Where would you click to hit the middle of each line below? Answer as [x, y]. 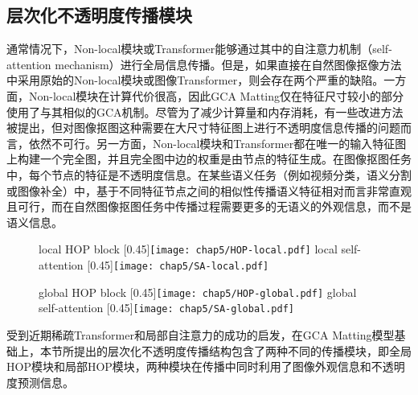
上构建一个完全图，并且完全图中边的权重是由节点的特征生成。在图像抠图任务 [209, 159]
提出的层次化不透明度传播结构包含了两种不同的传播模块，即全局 [242, 350]
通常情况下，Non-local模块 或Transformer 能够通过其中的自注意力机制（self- [199, 49]
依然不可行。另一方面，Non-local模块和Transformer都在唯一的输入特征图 [217, 143]
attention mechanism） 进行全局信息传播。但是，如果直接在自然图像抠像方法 [204, 64]
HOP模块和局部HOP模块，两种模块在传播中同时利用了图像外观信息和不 [195, 366]
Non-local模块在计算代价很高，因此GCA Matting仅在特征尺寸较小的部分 [216, 95]
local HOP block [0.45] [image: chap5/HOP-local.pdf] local [188, 249]
